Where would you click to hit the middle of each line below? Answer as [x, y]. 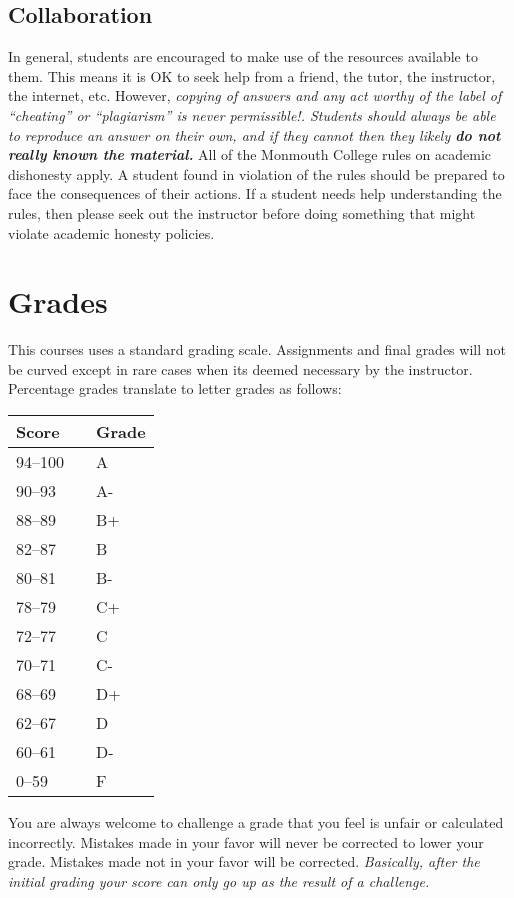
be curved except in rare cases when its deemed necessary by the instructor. [240, 368]
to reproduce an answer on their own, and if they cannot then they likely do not [254, 134]
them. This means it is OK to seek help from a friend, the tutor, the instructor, [252, 75]
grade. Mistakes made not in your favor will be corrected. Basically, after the [244, 861]
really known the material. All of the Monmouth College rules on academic [250, 154]
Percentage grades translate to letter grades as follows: [175, 388]
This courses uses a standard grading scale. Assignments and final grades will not [257, 349]
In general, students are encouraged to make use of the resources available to [243, 56]
